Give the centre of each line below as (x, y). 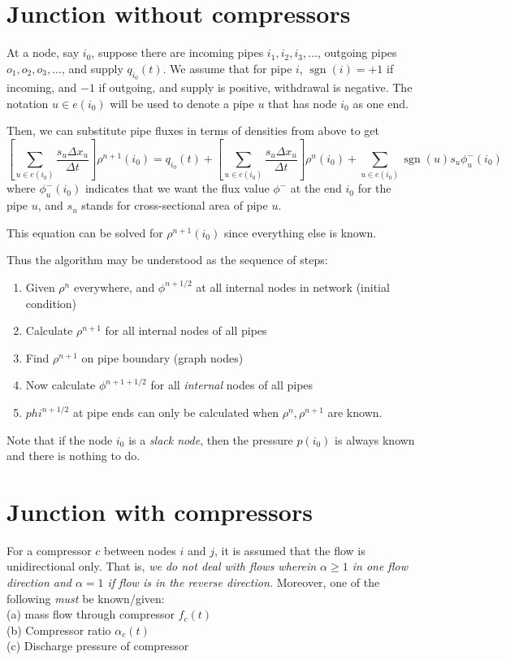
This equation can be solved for (85, 232)
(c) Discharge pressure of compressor (98, 646)
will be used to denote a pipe (182, 103)
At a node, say (43, 52)
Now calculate (61, 385)
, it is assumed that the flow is (290, 550)
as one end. (381, 103)
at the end (316, 188)
